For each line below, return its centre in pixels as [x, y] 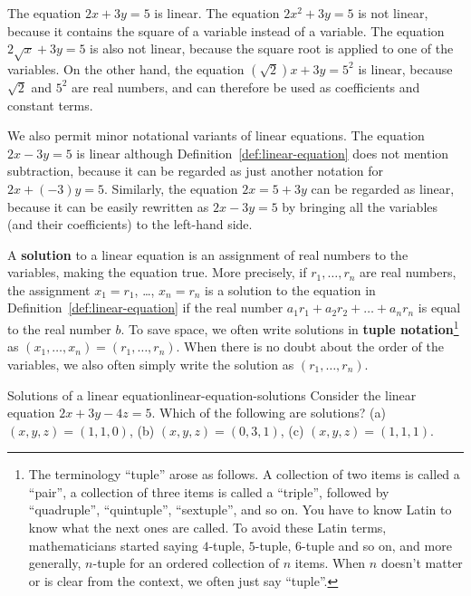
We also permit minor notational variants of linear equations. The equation [216, 135]
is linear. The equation [217, 13]
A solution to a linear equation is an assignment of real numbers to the [208, 254]
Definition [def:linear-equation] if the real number [145, 308]
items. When [330, 563]
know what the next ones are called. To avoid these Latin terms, [207, 528]
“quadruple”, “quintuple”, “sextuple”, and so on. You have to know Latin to [240, 509]
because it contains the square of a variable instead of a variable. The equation [226, 30]
